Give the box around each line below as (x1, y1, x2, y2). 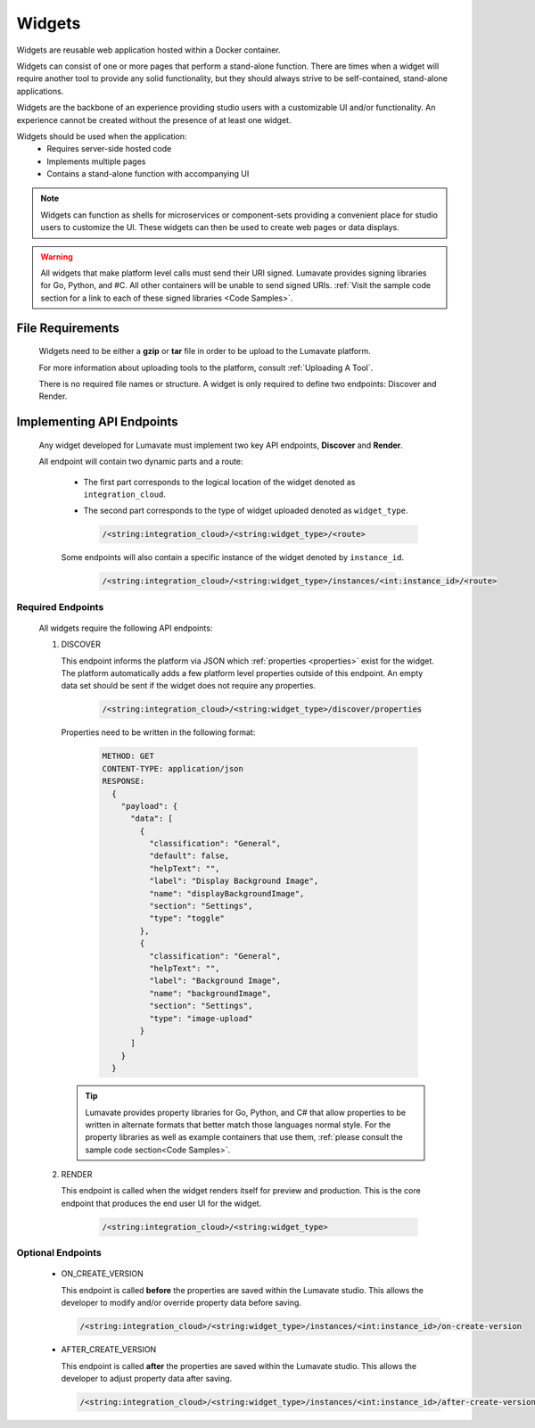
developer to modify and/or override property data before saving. (61, 1298, 302, 1308)
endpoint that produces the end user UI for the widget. (61, 1198, 262, 1209)
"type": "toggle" (148, 913, 225, 923)
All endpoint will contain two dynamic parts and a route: (38, 456, 244, 467)
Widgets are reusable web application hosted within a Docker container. (16, 45, 281, 55)
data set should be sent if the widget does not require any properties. (61, 681, 317, 691)
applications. (16, 86, 64, 96)
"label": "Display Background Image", (148, 876, 319, 887)
